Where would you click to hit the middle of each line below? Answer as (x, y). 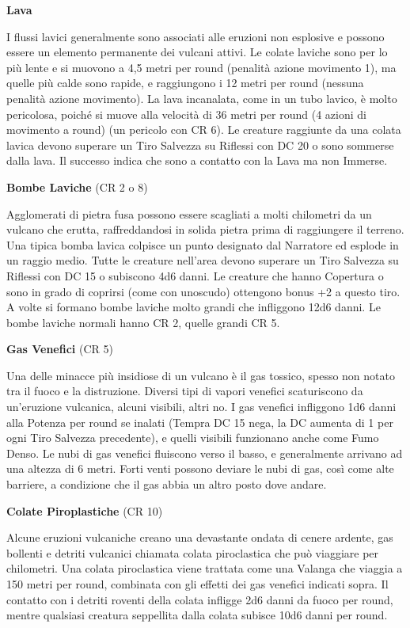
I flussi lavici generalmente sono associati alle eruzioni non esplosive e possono (196, 36)
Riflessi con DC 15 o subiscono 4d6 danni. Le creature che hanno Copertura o (195, 275)
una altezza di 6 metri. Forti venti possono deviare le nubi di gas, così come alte (200, 468)
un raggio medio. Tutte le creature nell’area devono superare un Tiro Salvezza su (203, 260)
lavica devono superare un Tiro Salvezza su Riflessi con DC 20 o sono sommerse (200, 145)
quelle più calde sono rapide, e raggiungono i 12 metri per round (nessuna (185, 83)
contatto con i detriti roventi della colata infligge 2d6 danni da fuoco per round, (200, 599)
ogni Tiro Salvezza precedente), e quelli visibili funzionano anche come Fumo (193, 438)
